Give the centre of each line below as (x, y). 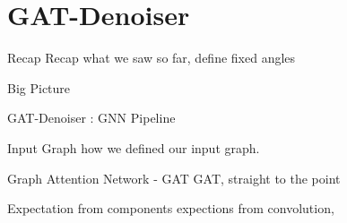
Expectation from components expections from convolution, (171, 208)
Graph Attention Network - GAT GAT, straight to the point (174, 178)
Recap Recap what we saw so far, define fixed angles (152, 58)
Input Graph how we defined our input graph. (134, 147)
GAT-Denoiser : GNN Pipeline (91, 118)
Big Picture (39, 87)
